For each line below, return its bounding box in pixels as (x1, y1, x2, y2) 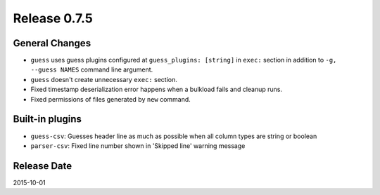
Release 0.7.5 (13, 11, 93, 26)
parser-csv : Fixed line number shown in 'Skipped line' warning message (30, 141, 246, 150)
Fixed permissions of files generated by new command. (30, 95, 191, 103)
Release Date (13, 160, 72, 172)
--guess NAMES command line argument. (30, 65, 153, 74)
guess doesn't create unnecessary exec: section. (30, 75, 177, 83)
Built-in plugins (13, 113, 82, 126)
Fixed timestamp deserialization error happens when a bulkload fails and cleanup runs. (30, 85, 283, 94)
